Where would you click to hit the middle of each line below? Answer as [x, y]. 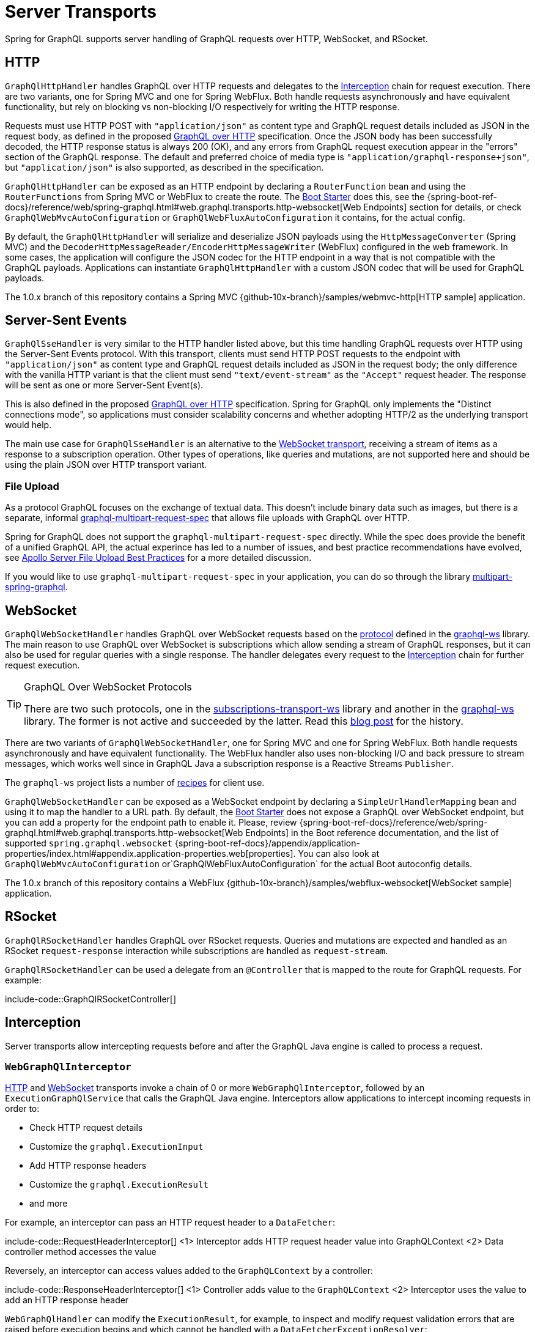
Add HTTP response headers [88, 1166]
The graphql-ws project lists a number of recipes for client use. [135, 783]
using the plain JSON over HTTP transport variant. [106, 465]
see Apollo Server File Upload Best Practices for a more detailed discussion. [158, 558]
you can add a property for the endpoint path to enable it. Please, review [151, 823]
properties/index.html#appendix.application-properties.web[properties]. [150, 854]
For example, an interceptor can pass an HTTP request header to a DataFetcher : [170, 1223]
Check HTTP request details [86, 1128]
